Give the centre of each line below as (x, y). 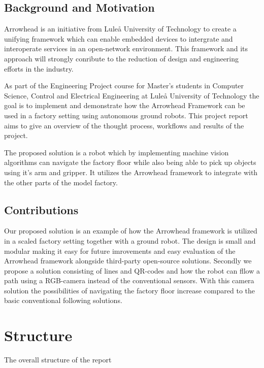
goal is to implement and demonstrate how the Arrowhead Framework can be (125, 105)
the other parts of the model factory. (61, 182)
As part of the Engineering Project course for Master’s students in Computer (124, 86)
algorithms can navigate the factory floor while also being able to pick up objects (130, 162)
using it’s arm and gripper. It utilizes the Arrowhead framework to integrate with (131, 172)
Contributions (41, 209)
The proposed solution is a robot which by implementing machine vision (117, 152)
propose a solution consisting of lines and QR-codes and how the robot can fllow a (132, 270)
